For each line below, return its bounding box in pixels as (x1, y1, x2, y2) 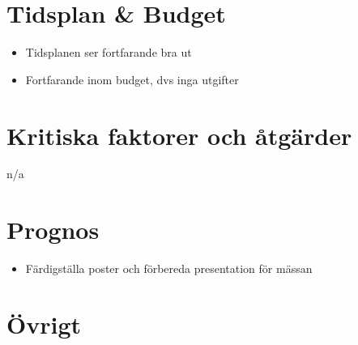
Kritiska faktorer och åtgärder (6, 118, 352, 151)
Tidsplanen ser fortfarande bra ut (25, 44, 192, 61)
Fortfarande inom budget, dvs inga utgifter (25, 70, 239, 87)
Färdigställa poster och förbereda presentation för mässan (25, 260, 313, 277)
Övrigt (6, 307, 82, 340)
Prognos (6, 213, 100, 246)
